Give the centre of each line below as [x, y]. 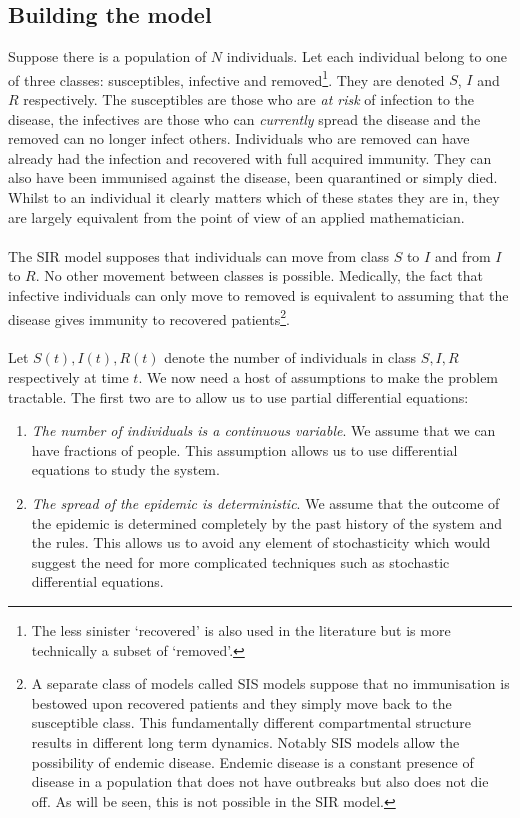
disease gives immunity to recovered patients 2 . [149, 317]
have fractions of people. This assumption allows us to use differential [244, 449]
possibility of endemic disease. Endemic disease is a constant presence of [252, 761]
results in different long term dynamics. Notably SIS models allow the [245, 741]
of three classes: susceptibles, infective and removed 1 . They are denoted [226, 78]
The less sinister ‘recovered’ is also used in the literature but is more [241, 629]
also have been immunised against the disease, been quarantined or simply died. [253, 177]
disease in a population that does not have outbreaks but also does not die [260, 781]
